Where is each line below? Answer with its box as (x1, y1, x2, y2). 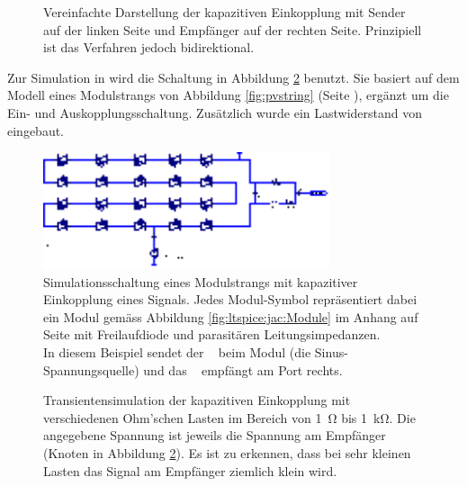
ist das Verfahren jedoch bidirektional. (43, 38, 255, 57)
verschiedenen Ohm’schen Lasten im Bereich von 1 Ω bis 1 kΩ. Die (43, 408, 416, 427)
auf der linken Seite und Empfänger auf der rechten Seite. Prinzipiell (43, 20, 422, 39)
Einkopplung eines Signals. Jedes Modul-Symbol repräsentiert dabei (43, 290, 418, 309)
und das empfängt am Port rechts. (143, 360, 343, 379)
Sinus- (314, 343, 348, 362)
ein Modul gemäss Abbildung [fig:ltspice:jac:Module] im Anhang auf (43, 307, 418, 326)
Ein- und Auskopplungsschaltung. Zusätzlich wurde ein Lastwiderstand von (7, 103, 423, 121)
